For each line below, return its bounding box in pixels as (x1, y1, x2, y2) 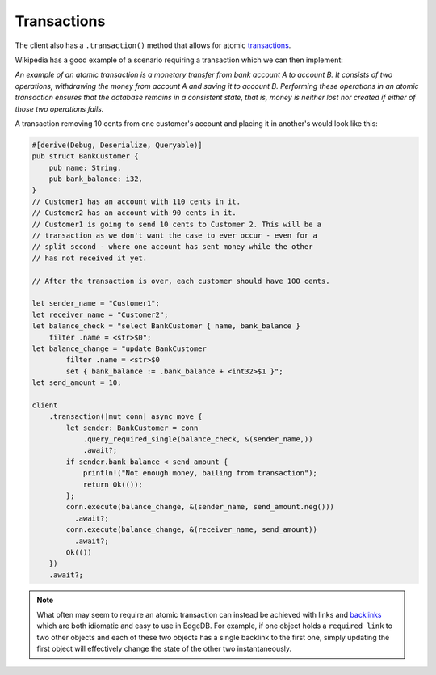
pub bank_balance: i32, (48, 175, 143, 184)
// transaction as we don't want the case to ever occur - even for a (31, 231, 318, 240)
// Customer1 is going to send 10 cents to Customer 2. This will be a (31, 219, 322, 229)
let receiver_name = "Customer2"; (31, 310, 169, 319)
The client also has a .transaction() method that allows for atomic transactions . (15, 40, 291, 50)
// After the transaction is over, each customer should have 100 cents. (31, 276, 330, 285)
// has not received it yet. (31, 253, 148, 263)
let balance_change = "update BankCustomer (31, 344, 208, 353)
